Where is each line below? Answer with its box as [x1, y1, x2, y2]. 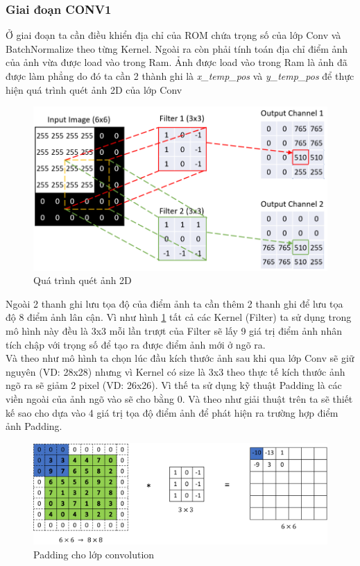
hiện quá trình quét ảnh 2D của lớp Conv [6, 82, 182, 97]
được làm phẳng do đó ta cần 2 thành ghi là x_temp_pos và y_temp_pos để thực [6, 69, 354, 83]
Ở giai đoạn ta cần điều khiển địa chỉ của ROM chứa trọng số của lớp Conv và [6, 28, 341, 42]
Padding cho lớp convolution [33, 547, 155, 561]
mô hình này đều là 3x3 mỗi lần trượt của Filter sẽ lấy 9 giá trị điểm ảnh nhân [6, 324, 342, 338]
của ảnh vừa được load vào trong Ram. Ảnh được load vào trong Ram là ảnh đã [6, 55, 348, 69]
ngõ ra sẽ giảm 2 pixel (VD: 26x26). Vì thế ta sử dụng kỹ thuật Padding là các [6, 378, 342, 392]
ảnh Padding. [6, 419, 62, 433]
